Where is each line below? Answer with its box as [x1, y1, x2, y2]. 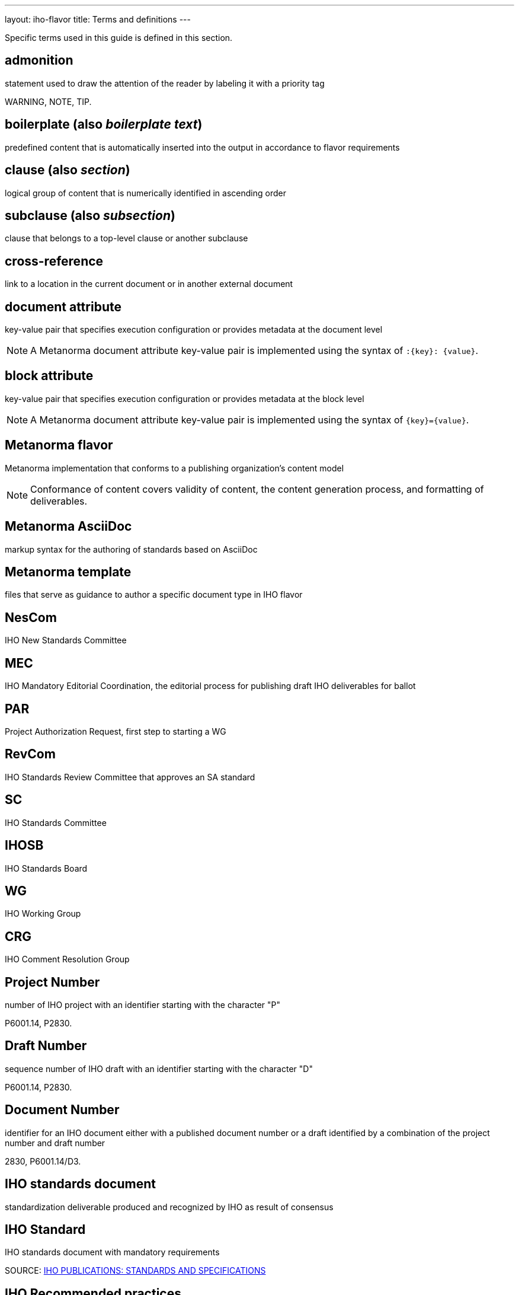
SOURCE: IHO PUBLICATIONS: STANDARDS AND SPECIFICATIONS [5, 1265, 266, 1276]
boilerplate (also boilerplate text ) [5, 117, 203, 132]
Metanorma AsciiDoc [5, 519, 132, 534]
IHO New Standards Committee [5, 635, 127, 646]
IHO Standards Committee [5, 817, 107, 828]
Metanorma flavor [5, 438, 113, 453]
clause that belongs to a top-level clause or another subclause [5, 233, 248, 244]
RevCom [5, 747, 56, 762]
